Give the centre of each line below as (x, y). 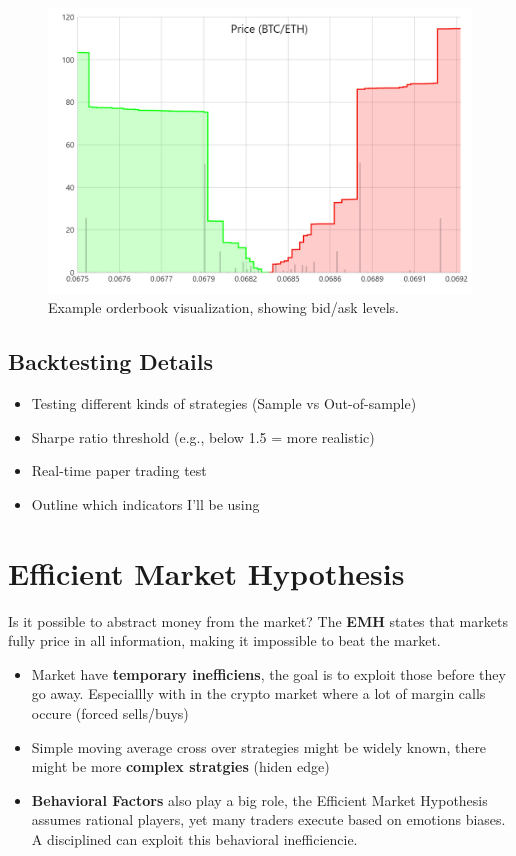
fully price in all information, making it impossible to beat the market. (224, 640)
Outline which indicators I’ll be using (145, 503)
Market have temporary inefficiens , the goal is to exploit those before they (268, 673)
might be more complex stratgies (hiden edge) (180, 766)
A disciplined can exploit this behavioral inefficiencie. (194, 838)
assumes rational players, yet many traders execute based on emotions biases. (268, 819)
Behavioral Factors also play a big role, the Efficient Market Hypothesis (259, 799)
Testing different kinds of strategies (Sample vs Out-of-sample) (224, 403)
